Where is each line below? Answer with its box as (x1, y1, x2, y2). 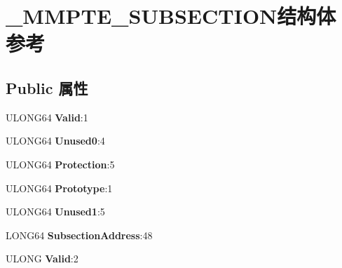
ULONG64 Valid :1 (6, 109, 88, 124)
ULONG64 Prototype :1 (6, 180, 113, 195)
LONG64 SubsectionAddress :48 (6, 227, 153, 242)
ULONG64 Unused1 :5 (6, 204, 105, 219)
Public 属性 (6, 76, 88, 98)
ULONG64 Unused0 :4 (6, 133, 105, 148)
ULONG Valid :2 (6, 251, 78, 266)
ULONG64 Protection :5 (6, 156, 115, 171)
